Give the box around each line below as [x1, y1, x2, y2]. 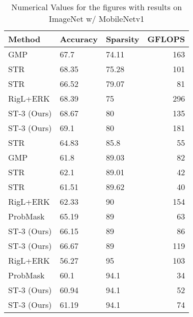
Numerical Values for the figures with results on [11, 1, 182, 13]
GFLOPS [147, 33, 185, 45]
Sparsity [105, 33, 140, 45]
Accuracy [60, 33, 98, 45]
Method [8, 33, 41, 45]
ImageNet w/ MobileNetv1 [49, 13, 145, 24]
